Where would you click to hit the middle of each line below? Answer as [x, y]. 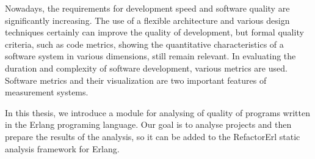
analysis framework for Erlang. [62, 148]
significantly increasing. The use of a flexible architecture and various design [147, 20]
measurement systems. [47, 92]
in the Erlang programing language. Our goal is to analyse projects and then [148, 124]
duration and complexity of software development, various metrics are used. [146, 68]
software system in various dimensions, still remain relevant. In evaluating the [150, 56]
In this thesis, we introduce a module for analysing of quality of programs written [157, 112]
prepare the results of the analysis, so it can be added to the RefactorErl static [153, 136]
